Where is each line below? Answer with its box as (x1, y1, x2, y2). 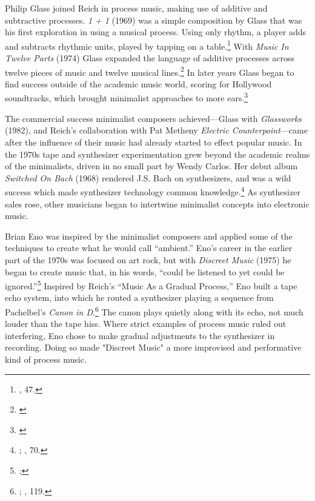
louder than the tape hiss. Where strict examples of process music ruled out (5, 317, 287, 330)
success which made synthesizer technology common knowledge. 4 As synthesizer (5, 184, 300, 198)
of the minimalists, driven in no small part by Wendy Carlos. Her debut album (5, 160, 298, 172)
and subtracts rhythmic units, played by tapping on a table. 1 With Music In (5, 38, 289, 52)
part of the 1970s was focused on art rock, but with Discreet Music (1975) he (5, 253, 291, 266)
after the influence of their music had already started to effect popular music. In (5, 135, 302, 148)
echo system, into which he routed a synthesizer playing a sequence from (5, 291, 274, 304)
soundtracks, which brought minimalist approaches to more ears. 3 (5, 90, 248, 104)
